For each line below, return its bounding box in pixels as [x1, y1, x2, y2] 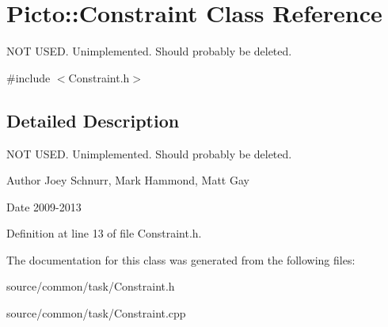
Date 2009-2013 [6, 198, 82, 215]
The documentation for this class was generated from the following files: [6, 251, 356, 268]
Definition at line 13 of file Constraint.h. [6, 225, 202, 241]
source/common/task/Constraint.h [6, 278, 175, 295]
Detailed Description [6, 108, 180, 132]
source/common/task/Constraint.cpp [6, 305, 186, 321]
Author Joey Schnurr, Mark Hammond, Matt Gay [6, 172, 249, 188]
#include [6, 69, 51, 86]
